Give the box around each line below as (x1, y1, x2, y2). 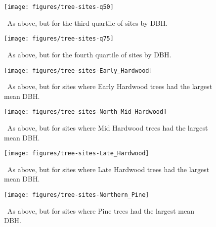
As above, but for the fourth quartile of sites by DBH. (7, 49, 172, 59)
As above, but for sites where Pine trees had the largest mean (7, 205, 194, 216)
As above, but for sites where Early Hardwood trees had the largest (7, 81, 213, 91)
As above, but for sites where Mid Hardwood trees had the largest (7, 123, 208, 133)
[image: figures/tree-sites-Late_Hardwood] (4, 150, 149, 157)
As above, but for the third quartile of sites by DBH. (7, 17, 168, 28)
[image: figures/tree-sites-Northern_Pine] (4, 191, 149, 199)
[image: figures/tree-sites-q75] (4, 35, 114, 43)
